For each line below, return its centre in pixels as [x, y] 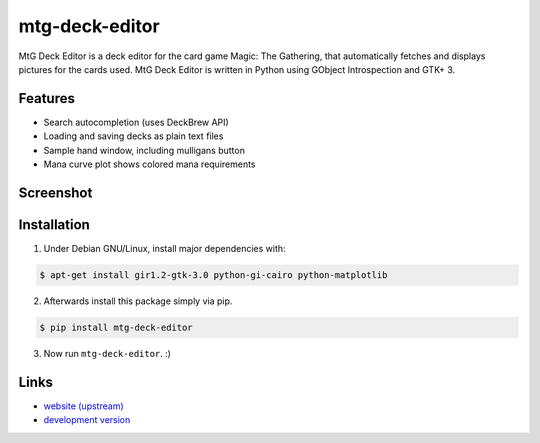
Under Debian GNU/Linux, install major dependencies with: [164, 248]
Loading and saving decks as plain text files [133, 136]
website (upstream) [83, 406]
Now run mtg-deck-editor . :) [107, 353]
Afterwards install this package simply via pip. [138, 301]
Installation [54, 224]
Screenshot [55, 192]
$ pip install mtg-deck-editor [116, 327]
